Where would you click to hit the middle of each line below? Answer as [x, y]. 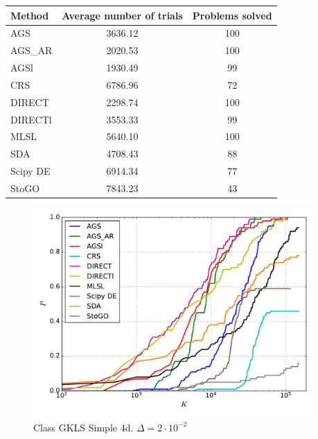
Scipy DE [30, 171]
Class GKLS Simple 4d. [83, 427]
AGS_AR [32, 50]
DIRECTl [31, 119]
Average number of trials [122, 15]
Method [30, 15]
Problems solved [232, 15]
